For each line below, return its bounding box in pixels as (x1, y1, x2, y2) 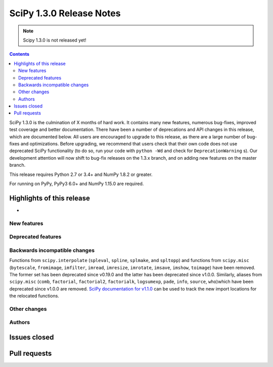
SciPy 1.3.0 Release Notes (9, 8, 121, 19)
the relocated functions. (9, 293, 59, 299)
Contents (9, 51, 30, 57)
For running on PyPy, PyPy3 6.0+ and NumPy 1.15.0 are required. (9, 180, 144, 187)
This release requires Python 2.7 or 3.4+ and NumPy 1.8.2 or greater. (9, 171, 153, 177)
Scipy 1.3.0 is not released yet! (23, 37, 86, 43)
